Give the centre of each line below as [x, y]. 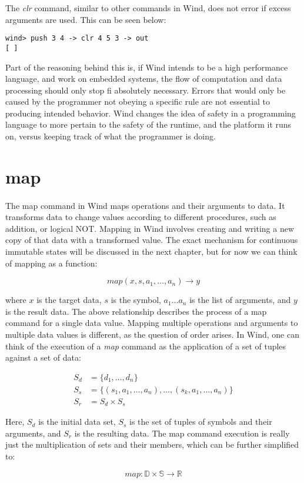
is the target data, [69, 300]
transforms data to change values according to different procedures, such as [141, 217]
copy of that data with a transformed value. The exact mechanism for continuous [152, 240]
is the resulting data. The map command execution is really [182, 433]
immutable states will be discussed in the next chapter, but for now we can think [151, 251]
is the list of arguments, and [240, 300]
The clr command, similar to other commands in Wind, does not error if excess [148, 8]
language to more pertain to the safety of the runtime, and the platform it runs [148, 124]
